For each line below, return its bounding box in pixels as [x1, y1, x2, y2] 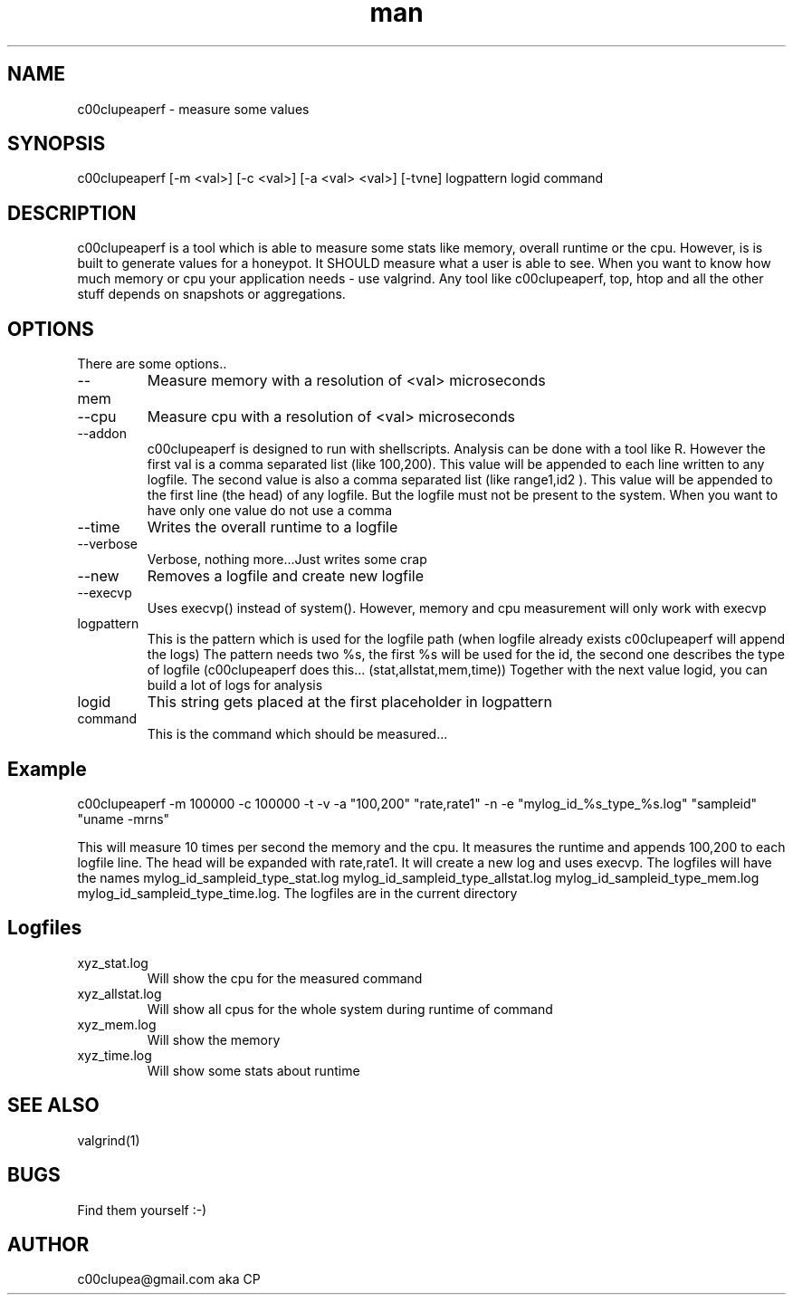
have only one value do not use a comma [147, 503, 392, 519]
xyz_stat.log [77, 954, 148, 971]
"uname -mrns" [77, 810, 170, 827]
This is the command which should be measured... [147, 726, 448, 742]
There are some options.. [77, 356, 227, 372]
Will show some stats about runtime [147, 1062, 360, 1078]
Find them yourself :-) [77, 1201, 207, 1218]
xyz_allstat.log [77, 985, 162, 1001]
